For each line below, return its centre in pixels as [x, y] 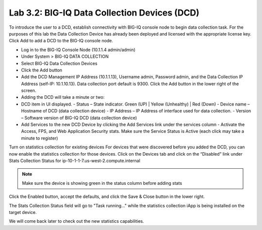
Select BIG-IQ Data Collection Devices [59, 63]
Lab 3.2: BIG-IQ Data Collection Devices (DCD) [104, 13]
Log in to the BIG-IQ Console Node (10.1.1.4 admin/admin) [78, 50]
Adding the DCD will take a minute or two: [63, 97]
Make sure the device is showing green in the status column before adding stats [102, 183]
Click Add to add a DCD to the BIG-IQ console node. [61, 41]
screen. [29, 90]
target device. [23, 212]
